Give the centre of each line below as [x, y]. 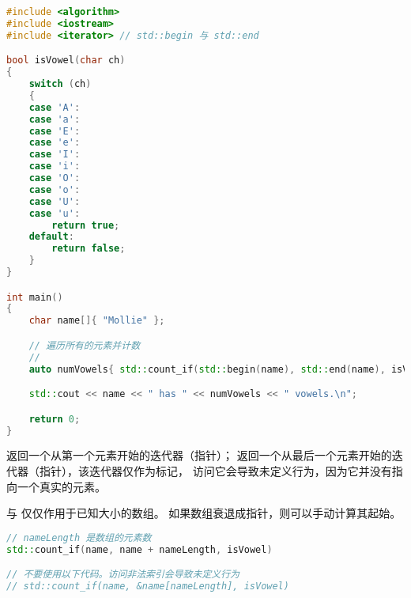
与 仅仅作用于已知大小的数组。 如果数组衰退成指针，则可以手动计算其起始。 [204, 513]
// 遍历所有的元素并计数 [85, 345]
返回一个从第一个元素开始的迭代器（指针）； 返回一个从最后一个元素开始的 [199, 455]
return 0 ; [55, 419]
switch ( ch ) [60, 84]
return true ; [86, 225]
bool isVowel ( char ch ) [66, 61]
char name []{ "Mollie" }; [97, 321]
